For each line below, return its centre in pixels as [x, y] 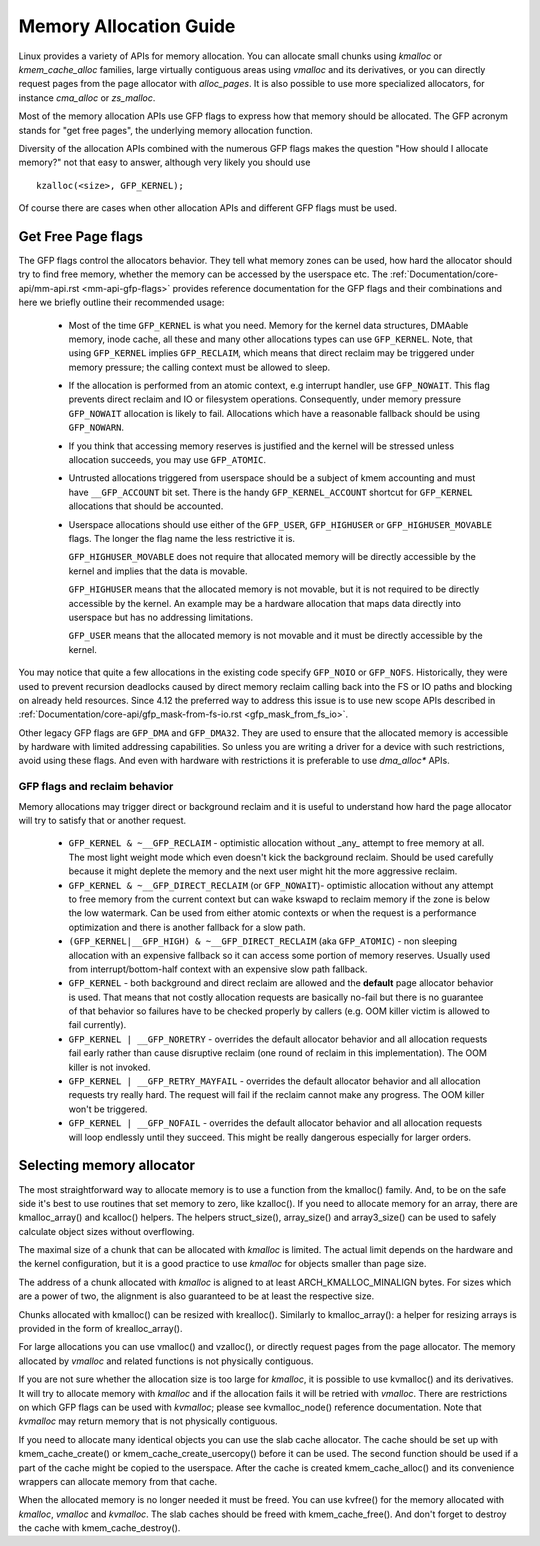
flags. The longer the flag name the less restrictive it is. [181, 538]
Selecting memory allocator [106, 1165]
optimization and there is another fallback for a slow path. [187, 927]
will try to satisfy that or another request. [102, 820]
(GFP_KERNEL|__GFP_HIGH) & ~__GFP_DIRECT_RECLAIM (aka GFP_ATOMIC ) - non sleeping [263, 941]
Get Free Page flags [81, 236]
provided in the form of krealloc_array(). [100, 1329]
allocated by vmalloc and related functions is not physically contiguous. [166, 1361]
